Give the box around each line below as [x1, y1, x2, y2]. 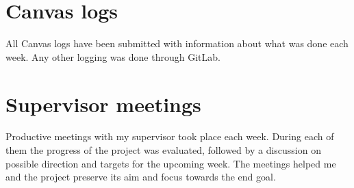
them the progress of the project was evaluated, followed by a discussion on [5, 143, 321, 157]
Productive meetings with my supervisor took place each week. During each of [5, 129, 334, 144]
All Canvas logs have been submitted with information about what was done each [5, 36, 349, 51]
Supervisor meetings [5, 90, 201, 118]
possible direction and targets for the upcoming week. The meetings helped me [5, 156, 336, 170]
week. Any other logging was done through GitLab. [5, 49, 220, 64]
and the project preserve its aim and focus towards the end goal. [5, 170, 276, 184]
